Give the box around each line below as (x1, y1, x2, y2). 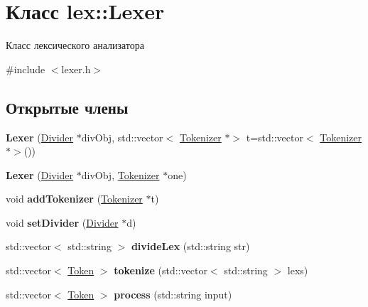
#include (6, 61, 45, 76)
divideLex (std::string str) (131, 239, 250, 254)
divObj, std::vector (81, 129, 163, 144)
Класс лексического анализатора (6, 38, 145, 53)
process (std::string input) (114, 286, 232, 301)
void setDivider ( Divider (6, 215, 119, 230)
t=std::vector (246, 129, 303, 144)
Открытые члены (6, 96, 129, 118)
